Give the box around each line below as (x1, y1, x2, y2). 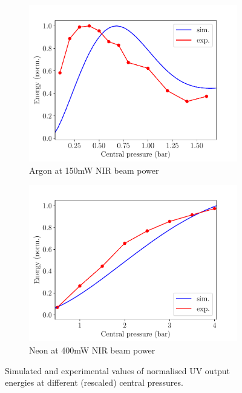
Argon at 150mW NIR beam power (29, 163, 159, 176)
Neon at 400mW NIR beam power (29, 343, 155, 356)
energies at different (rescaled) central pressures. (5, 376, 183, 389)
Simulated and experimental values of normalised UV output (5, 364, 231, 377)
